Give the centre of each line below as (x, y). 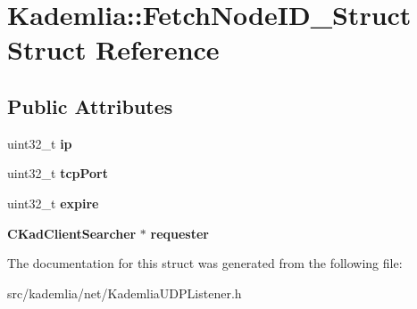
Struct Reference (113, 49)
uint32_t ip (40, 143)
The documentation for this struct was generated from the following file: (205, 263)
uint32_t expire (53, 203)
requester (179, 233)
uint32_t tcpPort (58, 173)
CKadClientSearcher (72, 233)
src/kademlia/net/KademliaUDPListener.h (125, 293)
